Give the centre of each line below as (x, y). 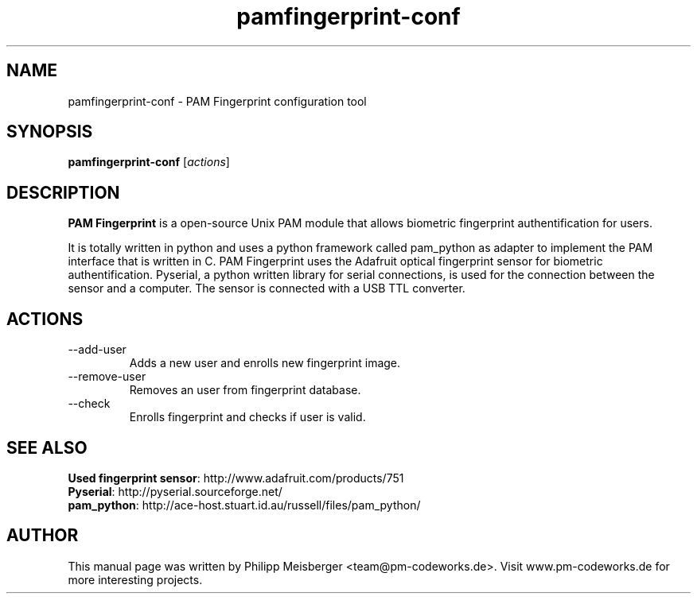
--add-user (97, 350)
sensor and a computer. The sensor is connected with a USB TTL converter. (267, 288)
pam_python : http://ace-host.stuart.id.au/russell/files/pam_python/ (244, 505)
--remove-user (107, 377)
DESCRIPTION (63, 192)
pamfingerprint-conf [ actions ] (149, 162)
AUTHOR (43, 536)
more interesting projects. (135, 579)
